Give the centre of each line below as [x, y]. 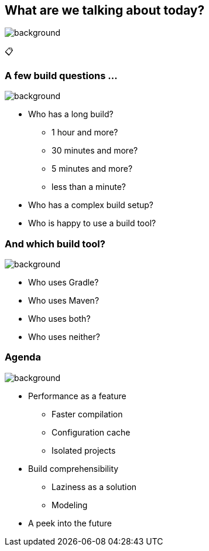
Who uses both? [59, 318]
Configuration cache [91, 432]
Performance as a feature [77, 396]
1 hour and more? [85, 132]
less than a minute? [89, 187]
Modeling [70, 505]
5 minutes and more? [92, 169]
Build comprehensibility [73, 468]
